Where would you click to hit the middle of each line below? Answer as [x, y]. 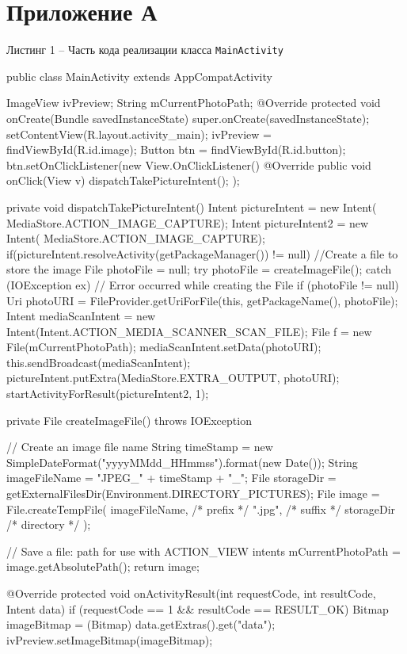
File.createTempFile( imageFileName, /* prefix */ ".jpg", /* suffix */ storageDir [201, 509]
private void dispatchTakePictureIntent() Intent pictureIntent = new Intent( [192, 207]
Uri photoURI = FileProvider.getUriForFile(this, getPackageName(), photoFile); [202, 300]
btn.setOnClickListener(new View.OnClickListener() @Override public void [189, 164]
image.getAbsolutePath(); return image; [103, 566]
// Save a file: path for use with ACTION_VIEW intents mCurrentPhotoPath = [203, 551]
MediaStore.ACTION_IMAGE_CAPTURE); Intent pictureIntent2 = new [188, 222]
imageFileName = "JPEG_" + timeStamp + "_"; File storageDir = [171, 478]
